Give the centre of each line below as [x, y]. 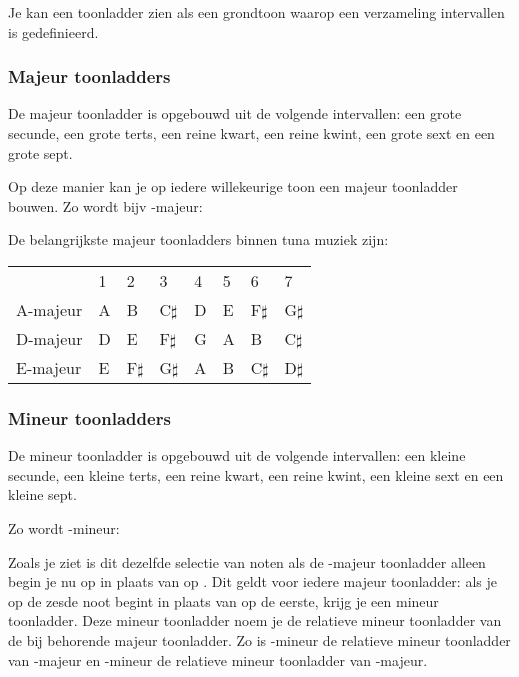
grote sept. [40, 152]
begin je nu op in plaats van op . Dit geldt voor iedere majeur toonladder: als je [252, 581]
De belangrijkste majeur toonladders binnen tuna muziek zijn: [198, 239]
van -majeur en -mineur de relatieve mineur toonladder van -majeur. [218, 659]
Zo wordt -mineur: [64, 527]
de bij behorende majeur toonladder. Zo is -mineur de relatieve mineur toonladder [259, 639]
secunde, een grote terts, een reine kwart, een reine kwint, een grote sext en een [251, 133]
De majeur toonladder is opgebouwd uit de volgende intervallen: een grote [235, 113]
